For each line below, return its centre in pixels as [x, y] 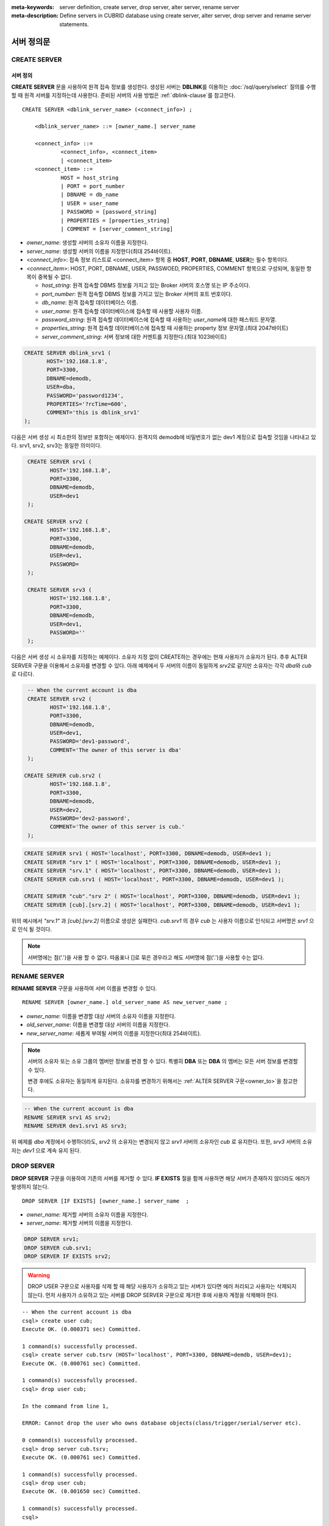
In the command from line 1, [65, 1406]
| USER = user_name [90, 203]
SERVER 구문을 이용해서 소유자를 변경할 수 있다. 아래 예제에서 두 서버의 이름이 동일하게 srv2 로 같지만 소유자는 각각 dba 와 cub [161, 665]
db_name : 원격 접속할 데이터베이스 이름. [90, 303]
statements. [74, 24]
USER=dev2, [66, 810]
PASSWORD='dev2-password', [90, 818]
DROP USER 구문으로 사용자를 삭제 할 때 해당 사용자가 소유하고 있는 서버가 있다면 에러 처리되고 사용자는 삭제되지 [162, 1286]
